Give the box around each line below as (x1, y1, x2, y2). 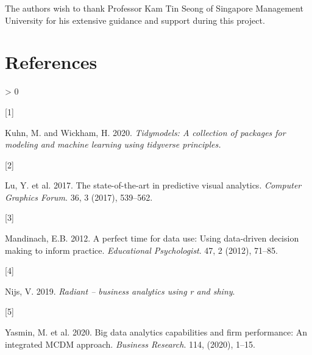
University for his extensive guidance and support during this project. (5, 13, 265, 26)
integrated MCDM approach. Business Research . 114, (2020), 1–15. (5, 337, 255, 350)
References (5, 49, 97, 74)
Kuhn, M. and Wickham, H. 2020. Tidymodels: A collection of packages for (5, 126, 286, 138)
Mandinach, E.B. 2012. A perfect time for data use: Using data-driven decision (5, 232, 299, 245)
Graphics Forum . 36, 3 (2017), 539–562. (5, 190, 153, 203)
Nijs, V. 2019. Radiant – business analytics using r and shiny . (5, 284, 235, 297)
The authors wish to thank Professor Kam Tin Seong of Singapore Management (5, 2, 303, 14)
